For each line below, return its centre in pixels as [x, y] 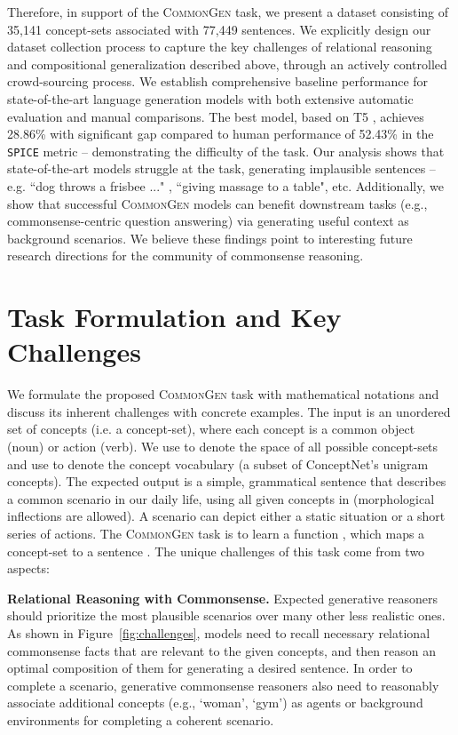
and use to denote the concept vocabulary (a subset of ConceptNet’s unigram [218, 463]
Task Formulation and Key [174, 317]
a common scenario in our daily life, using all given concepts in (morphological [221, 498]
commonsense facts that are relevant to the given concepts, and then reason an [222, 650]
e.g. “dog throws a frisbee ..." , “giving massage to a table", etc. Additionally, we [225, 186]
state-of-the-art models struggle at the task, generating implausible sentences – [221, 168]
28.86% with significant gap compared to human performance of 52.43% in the [221, 134]
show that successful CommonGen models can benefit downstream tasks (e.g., [217, 203]
